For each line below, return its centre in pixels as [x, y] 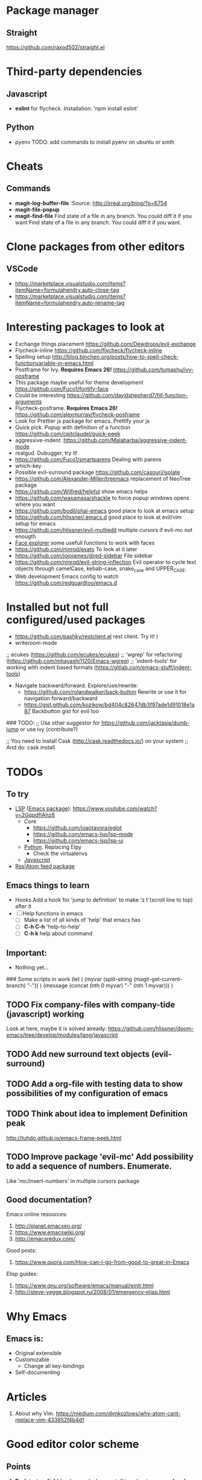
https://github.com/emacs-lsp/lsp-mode [83, 835]
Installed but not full [57, 607]
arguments [28, 402]
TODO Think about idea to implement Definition [97, 1114]
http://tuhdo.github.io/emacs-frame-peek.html [64, 1138]
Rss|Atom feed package [45, 867]
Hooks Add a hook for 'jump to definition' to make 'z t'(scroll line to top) [104, 900]
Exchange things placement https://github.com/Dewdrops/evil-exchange [105, 344]
